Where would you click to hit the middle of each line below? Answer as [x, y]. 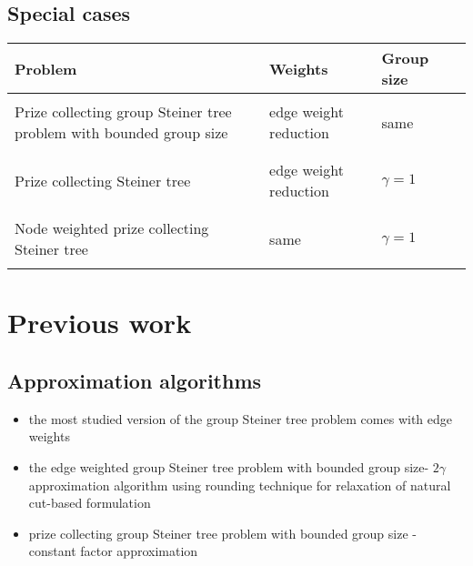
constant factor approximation [113, 551]
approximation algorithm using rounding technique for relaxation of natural [240, 485]
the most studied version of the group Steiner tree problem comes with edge [240, 418]
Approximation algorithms [135, 380]
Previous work [100, 323]
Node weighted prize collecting [112, 228]
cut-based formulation [90, 503]
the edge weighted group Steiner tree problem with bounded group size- [229, 466]
